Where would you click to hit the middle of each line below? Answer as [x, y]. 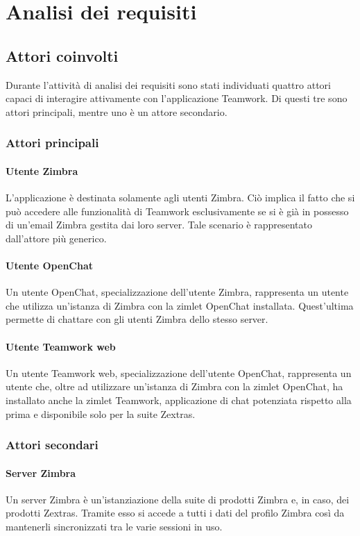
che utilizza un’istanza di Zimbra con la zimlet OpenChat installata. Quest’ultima [180, 305]
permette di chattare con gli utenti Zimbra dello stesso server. [137, 319]
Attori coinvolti [62, 55]
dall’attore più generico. [56, 238]
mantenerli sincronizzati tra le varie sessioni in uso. [114, 526]
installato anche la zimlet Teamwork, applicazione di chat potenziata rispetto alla [179, 400]
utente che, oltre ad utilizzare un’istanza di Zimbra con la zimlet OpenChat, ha [174, 386]
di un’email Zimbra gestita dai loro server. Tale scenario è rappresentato [159, 225]
